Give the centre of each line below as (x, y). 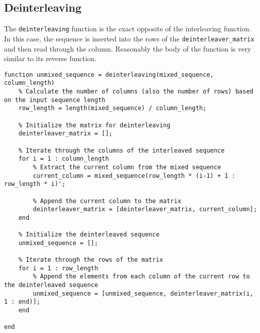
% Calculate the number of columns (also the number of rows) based (136, 92)
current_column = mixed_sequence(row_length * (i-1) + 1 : (134, 176)
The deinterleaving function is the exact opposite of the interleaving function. (128, 29)
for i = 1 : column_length (64, 159)
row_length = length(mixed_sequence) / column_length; (112, 108)
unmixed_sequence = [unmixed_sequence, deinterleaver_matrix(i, (143, 293)
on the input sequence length (55, 100)
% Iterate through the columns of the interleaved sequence (121, 150)
